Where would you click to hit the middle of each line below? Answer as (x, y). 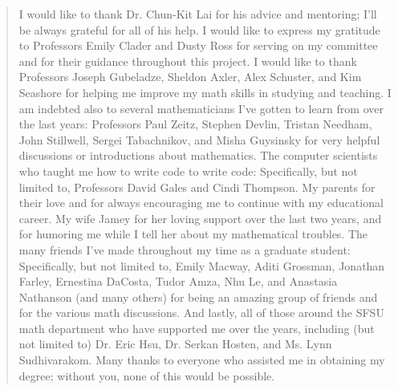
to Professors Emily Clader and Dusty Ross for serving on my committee (198, 45)
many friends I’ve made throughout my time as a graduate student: (185, 249)
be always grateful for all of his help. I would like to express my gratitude (199, 29)
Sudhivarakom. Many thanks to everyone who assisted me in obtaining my (202, 360)
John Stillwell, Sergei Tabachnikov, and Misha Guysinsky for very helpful (199, 139)
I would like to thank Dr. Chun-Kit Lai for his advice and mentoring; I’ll (198, 14)
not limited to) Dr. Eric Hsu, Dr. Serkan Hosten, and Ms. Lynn (175, 344)
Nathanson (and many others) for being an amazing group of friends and (198, 297)
